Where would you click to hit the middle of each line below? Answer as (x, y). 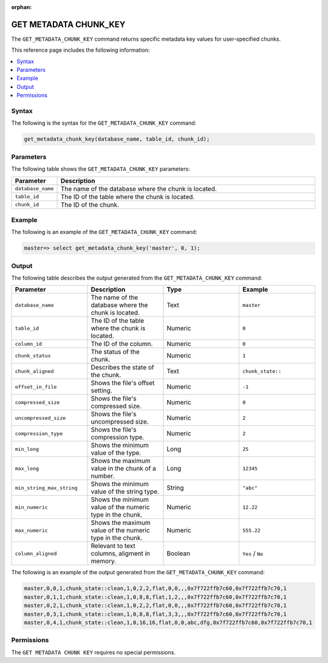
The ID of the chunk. (90, 205)
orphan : (22, 7)
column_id (29, 344)
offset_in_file (36, 387)
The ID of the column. (122, 344)
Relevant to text (113, 546)
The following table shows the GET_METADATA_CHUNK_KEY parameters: (101, 169)
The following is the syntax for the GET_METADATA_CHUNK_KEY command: (104, 123)
